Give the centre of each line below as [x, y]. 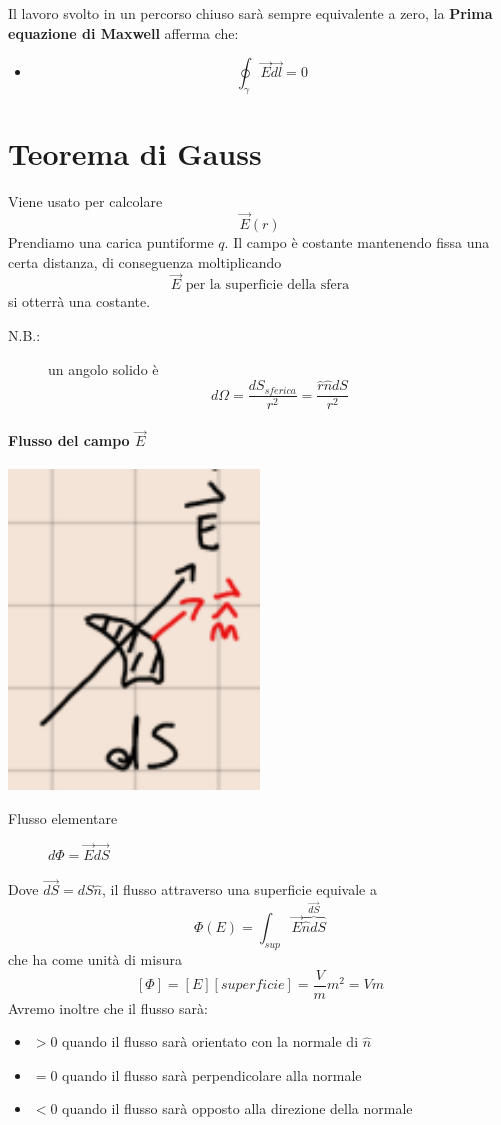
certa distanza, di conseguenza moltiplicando [145, 261]
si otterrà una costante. [79, 301]
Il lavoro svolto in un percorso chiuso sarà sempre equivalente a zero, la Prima [250, 13]
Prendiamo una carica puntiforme [111, 241]
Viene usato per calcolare [85, 201]
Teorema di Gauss [135, 153]
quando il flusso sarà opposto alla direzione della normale [237, 1108]
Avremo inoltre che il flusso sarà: [108, 1007]
